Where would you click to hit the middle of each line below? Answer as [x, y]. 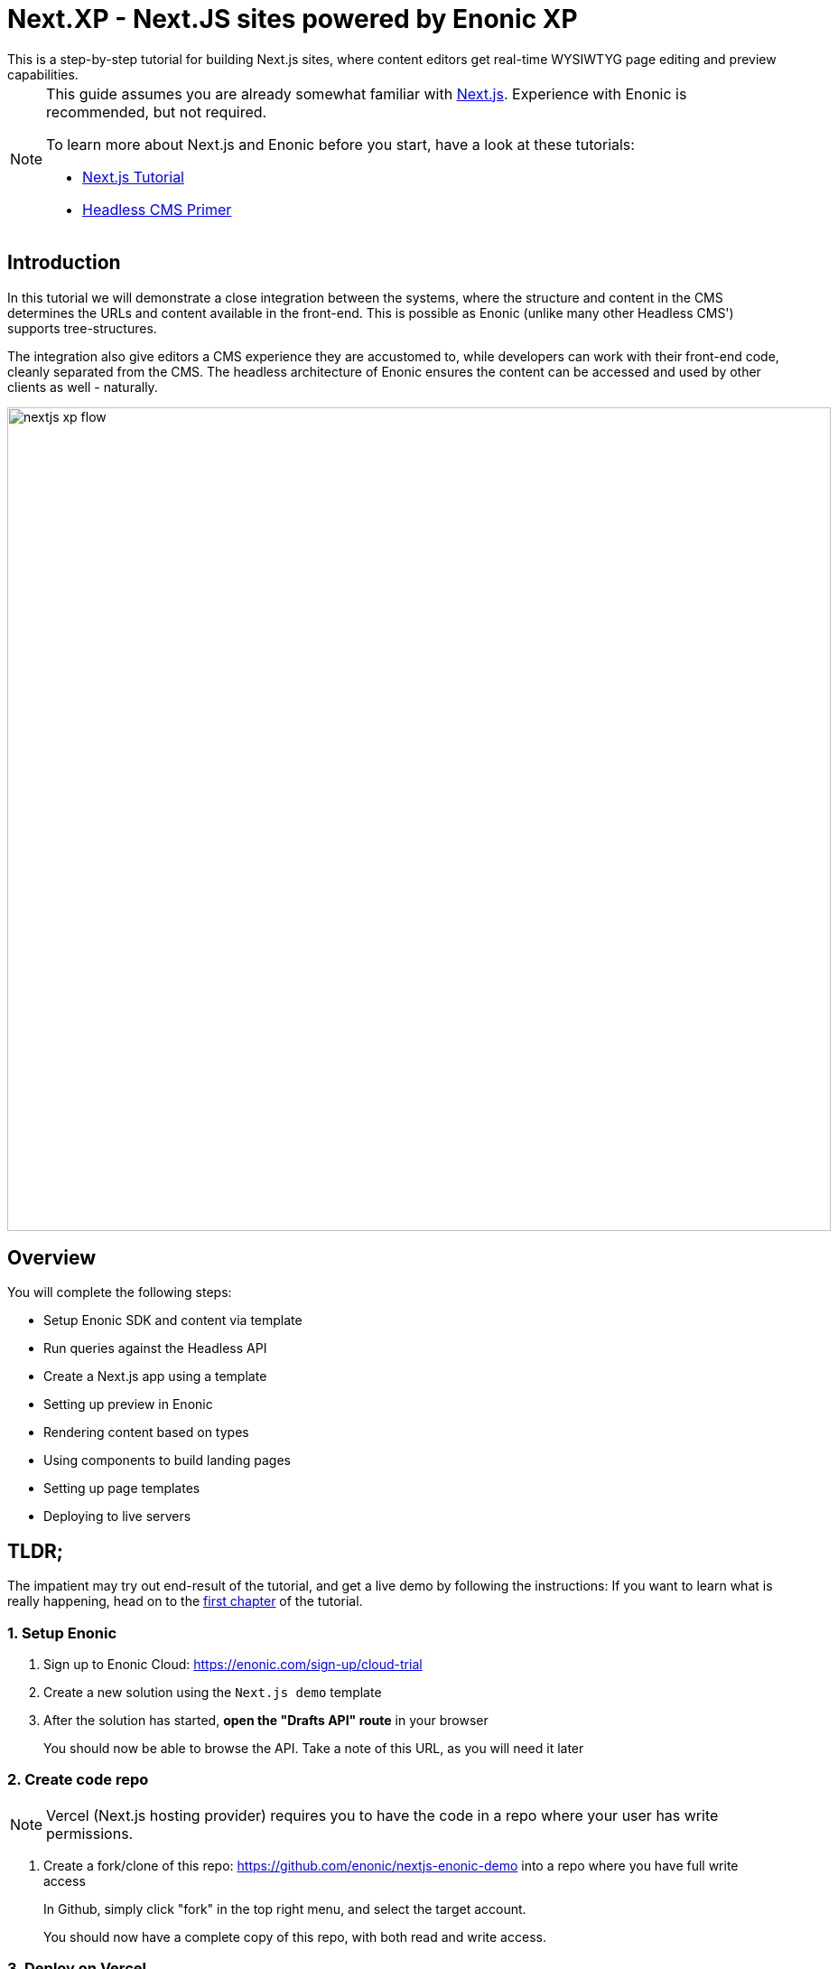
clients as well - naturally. [83, 387]
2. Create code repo [78, 1780]
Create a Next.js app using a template [155, 1376]
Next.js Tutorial [133, 177]
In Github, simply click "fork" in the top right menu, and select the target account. [285, 1908]
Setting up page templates [122, 1488]
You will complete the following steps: [120, 1292]
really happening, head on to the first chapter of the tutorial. [185, 1601]
